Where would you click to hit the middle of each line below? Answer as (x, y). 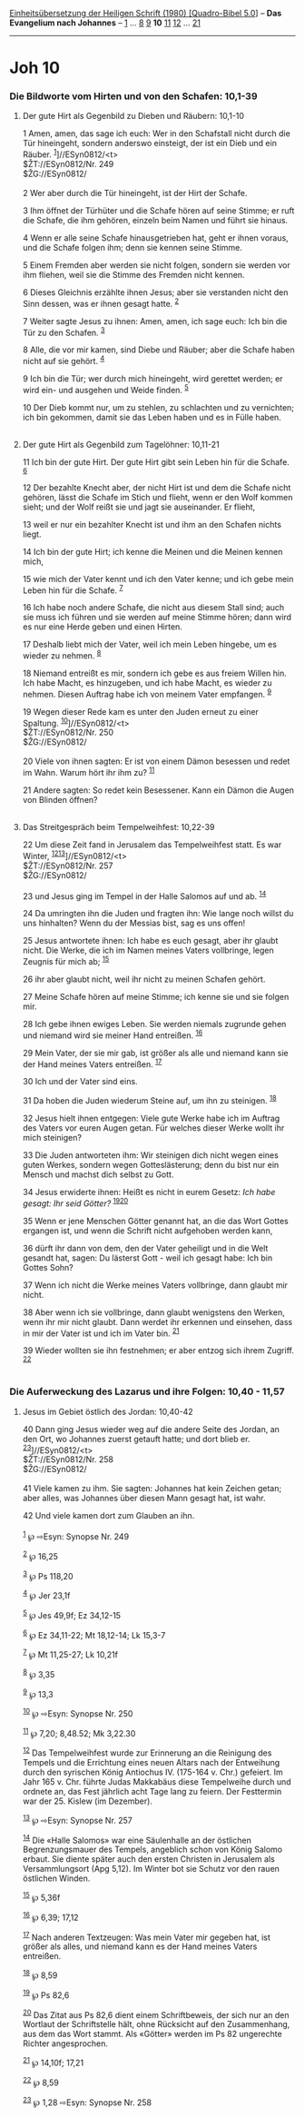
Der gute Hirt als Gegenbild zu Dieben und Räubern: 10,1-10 (133, 116)
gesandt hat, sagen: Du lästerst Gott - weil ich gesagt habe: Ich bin (148, 1258)
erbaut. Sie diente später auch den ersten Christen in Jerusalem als (148, 1859)
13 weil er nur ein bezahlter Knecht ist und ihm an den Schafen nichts (152, 524)
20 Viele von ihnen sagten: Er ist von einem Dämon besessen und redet (156, 761)
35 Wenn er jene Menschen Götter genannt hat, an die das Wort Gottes (155, 1221)
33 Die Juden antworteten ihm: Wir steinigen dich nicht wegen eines (150, 1155)
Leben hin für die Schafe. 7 (73, 589)
